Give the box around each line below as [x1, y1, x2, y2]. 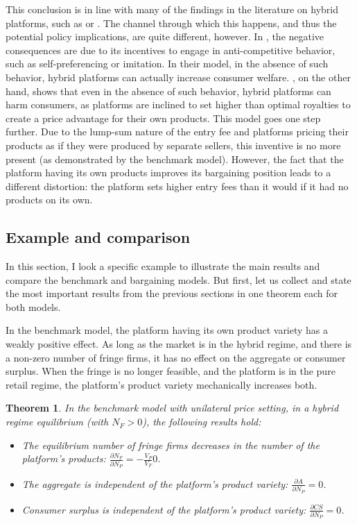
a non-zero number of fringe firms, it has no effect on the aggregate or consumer [6, 350, 346, 364]
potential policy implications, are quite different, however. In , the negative [6, 29, 324, 44]
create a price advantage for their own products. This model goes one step [6, 110, 321, 125]
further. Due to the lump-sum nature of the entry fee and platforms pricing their [6, 124, 349, 139]
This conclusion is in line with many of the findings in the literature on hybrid [6, 2, 338, 16]
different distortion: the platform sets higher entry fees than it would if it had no [6, 178, 349, 193]
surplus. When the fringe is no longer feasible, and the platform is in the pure [6, 364, 336, 378]
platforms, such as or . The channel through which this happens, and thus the [6, 15, 337, 30]
